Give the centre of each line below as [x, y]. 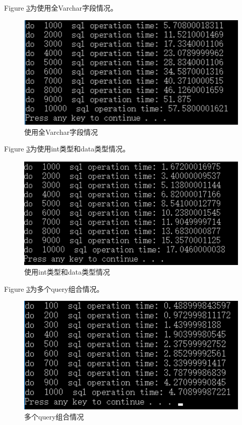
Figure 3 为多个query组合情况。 [54, 288]
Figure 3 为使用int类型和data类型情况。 [67, 149]
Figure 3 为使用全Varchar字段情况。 [61, 8]
